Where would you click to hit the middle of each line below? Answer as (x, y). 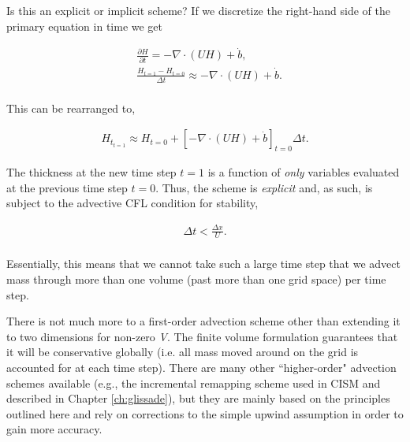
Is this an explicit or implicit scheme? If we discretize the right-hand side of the (198, 10)
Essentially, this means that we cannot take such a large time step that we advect (203, 264)
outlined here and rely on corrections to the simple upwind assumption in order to (205, 413)
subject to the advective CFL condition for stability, (132, 203)
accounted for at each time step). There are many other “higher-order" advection (201, 368)
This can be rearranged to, (71, 108)
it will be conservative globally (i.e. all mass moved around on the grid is (183, 352)
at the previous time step (67, 187)
